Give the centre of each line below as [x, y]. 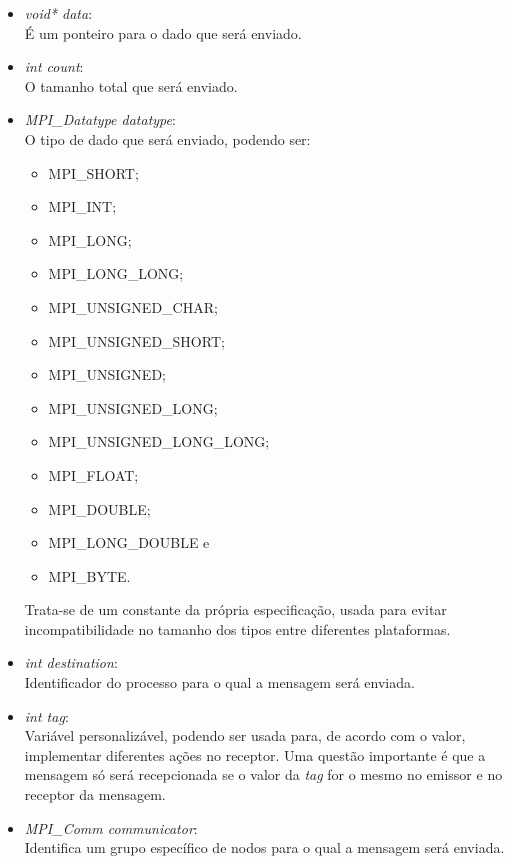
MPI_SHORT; [93, 172]
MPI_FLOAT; [93, 474]
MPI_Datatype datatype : [100, 119]
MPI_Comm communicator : [111, 827]
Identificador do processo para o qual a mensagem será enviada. [219, 682]
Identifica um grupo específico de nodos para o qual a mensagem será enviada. [264, 847]
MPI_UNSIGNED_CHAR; [133, 306]
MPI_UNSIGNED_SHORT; [136, 340]
